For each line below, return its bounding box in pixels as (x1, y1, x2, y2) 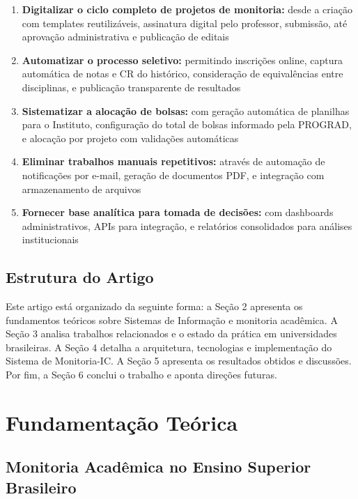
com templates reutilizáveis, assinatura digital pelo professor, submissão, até (22, 15, 348, 30)
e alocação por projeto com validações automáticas (22, 130, 239, 145)
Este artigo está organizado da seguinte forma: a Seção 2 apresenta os (6, 299, 303, 314)
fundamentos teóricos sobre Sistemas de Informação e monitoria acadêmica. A (6, 312, 338, 327)
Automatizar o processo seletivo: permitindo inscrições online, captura (22, 52, 343, 67)
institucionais (22, 232, 79, 247)
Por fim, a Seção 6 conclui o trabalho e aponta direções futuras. (6, 367, 277, 382)
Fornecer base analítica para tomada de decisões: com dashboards (22, 205, 334, 220)
